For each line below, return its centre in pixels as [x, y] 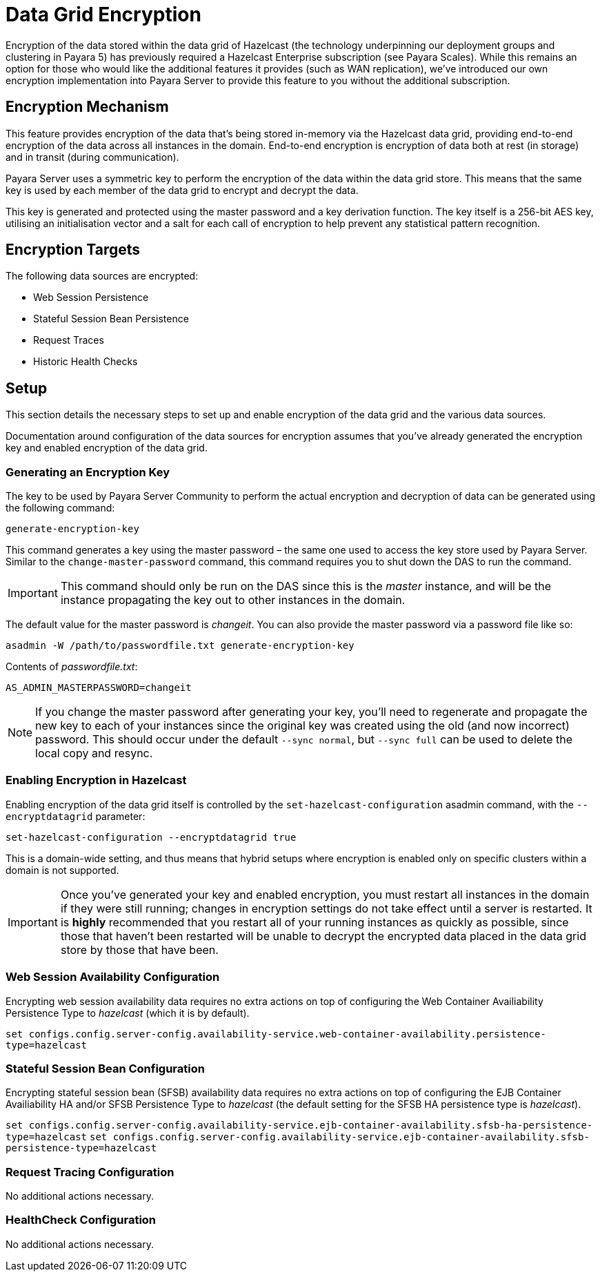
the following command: [60, 508]
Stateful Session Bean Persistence [111, 319]
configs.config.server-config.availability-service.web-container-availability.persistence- [287, 1034]
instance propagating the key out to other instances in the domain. [233, 600]
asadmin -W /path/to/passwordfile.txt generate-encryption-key [180, 646]
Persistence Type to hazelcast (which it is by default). [128, 1013]
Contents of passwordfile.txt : [72, 667]
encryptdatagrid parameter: [76, 816]
